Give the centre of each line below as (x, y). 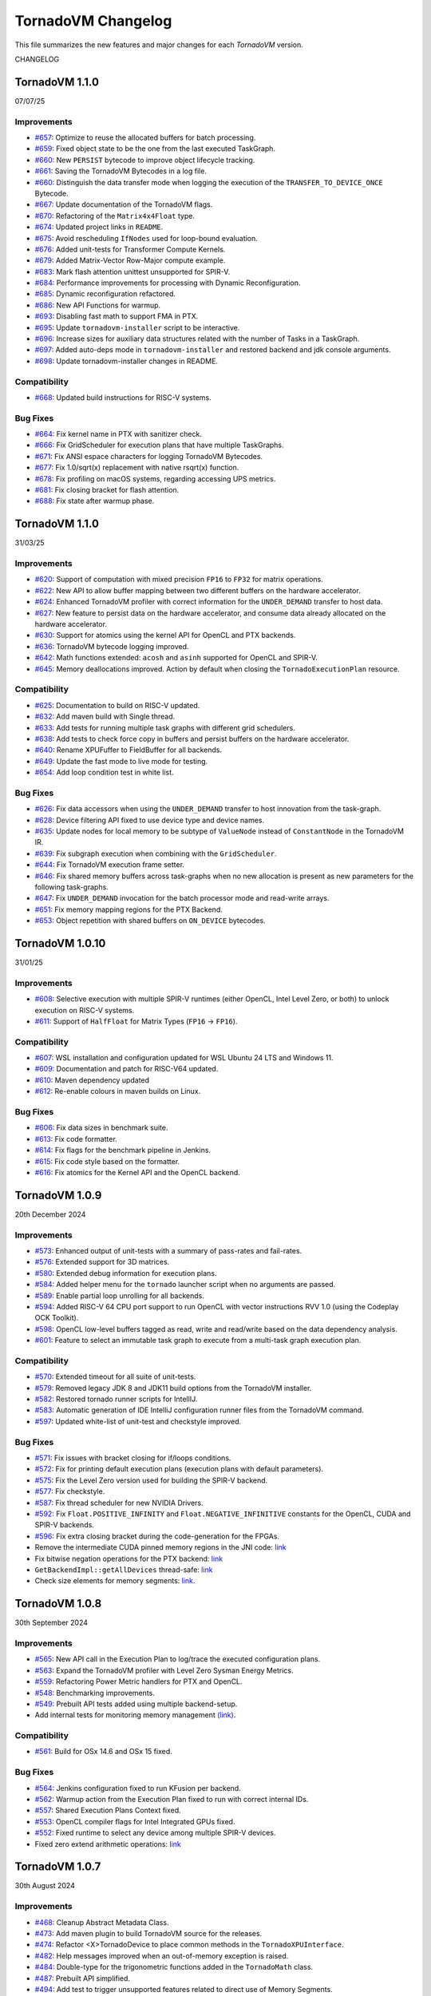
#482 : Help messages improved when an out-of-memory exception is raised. (162, 1955)
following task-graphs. (72, 887)
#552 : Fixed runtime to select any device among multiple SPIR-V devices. (155, 1833)
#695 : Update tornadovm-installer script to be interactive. (137, 327)
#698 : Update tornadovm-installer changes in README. (127, 361)
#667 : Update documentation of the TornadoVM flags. (124, 204)
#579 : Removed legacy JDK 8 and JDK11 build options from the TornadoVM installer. (173, 1388)
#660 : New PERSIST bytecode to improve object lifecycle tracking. (145, 160)
